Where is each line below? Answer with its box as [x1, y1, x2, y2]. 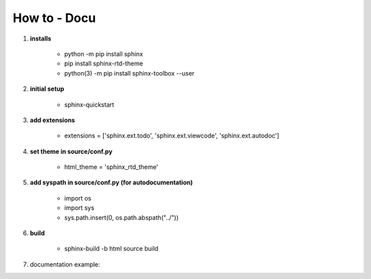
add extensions [30, 115, 76, 124]
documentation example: [30, 260, 100, 268]
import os [64, 194, 92, 202]
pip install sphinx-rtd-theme [64, 59, 144, 68]
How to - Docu [12, 10, 96, 25]
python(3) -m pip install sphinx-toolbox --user [64, 69, 195, 77]
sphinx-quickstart [64, 100, 115, 109]
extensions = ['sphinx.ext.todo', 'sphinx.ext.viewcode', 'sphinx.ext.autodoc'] [64, 131, 280, 140]
